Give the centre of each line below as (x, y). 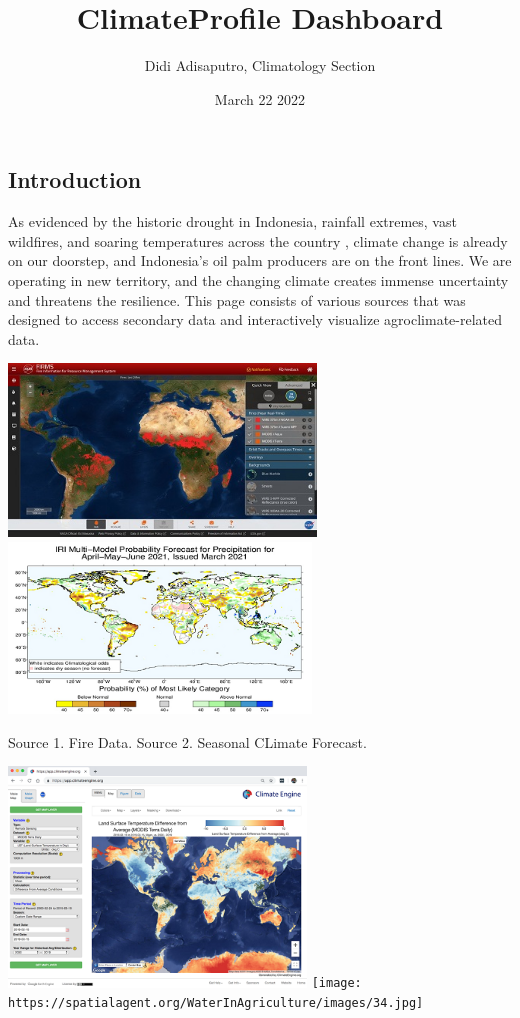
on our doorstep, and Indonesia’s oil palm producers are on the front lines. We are (260, 260)
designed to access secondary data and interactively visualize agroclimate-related (255, 319)
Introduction (75, 179)
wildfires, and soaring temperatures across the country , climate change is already (258, 240)
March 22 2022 (260, 98)
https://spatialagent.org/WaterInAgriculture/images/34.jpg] (216, 1003)
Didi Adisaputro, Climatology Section (260, 65)
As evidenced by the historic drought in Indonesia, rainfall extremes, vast (232, 221)
